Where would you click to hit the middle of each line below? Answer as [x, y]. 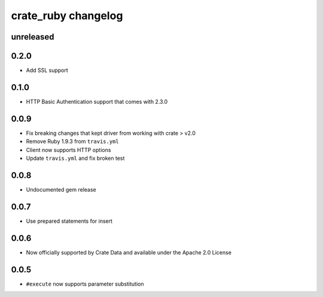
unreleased [33, 37]
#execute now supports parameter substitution [85, 284]
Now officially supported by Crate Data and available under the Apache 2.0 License [129, 252]
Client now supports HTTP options [68, 150]
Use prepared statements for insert [69, 221]
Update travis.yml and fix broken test [75, 158]
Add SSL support [47, 70]
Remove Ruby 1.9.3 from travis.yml [72, 141]
